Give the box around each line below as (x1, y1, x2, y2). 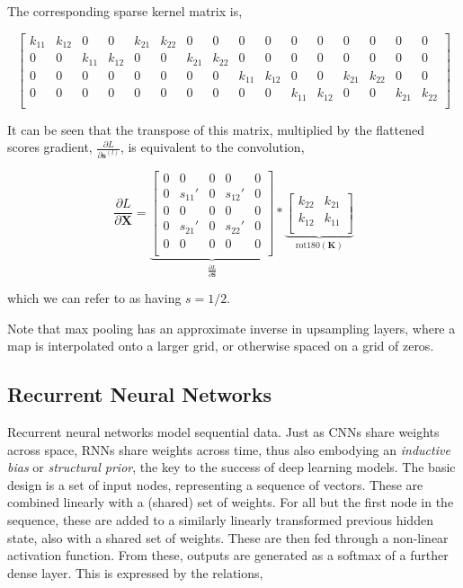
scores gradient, (7, 138, 93, 156)
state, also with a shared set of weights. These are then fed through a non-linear (7, 528, 449, 547)
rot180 (295, 241, 320, 251)
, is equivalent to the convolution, (120, 138, 305, 156)
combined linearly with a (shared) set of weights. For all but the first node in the (7, 493, 454, 512)
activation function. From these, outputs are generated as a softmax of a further (7, 546, 449, 565)
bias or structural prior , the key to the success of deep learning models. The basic (7, 458, 456, 477)
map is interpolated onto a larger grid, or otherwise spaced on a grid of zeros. (7, 336, 434, 355)
